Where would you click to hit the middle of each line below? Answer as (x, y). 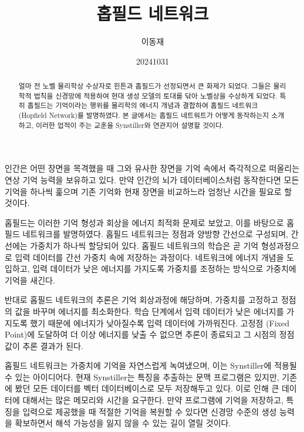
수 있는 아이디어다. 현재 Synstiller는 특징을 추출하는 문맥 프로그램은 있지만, (142, 377)
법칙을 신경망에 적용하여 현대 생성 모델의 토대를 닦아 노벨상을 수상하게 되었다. (156, 95)
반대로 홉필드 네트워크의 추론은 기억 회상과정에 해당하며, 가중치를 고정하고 (142, 300)
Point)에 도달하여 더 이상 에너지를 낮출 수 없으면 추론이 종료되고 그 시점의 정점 (150, 334)
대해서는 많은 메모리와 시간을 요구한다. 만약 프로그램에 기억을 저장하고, (153, 400)
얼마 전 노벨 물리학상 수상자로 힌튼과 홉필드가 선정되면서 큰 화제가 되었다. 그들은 (145, 86)
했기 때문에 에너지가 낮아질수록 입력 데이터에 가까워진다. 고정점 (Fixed (160, 323)
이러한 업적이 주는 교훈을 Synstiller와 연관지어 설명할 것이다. (130, 125)
